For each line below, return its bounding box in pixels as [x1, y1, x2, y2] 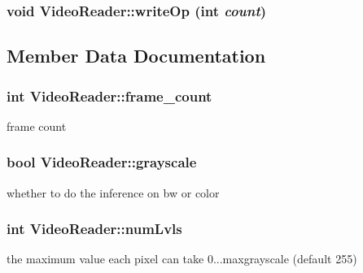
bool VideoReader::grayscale [7, 152, 197, 172]
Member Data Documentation [7, 43, 266, 68]
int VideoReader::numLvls [7, 219, 182, 239]
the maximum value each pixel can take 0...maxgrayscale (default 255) [7, 250, 357, 267]
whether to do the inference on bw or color [7, 184, 220, 201]
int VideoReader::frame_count [7, 85, 212, 106]
